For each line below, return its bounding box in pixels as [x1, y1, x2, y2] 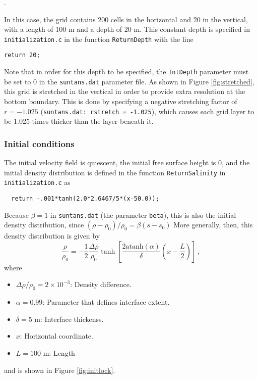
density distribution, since [4, 219, 84, 230]
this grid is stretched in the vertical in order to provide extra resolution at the [4, 86, 245, 97]
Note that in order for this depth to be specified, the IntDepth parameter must [4, 66, 249, 77]
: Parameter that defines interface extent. [42, 297, 170, 307]
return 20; [4, 52, 40, 59]
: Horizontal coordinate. [20, 330, 93, 341]
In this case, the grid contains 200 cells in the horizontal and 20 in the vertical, [4, 14, 248, 24]
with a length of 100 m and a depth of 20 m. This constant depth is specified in [4, 24, 250, 34]
